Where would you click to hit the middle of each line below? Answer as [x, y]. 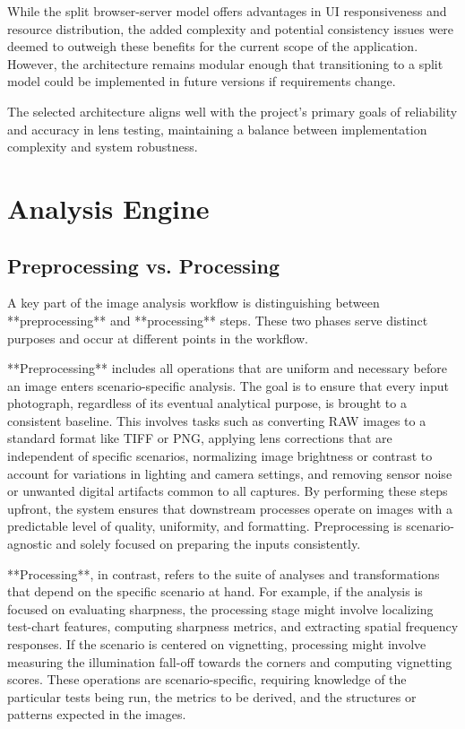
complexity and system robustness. [103, 147]
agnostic [30, 544]
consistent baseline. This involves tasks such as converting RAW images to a [217, 420]
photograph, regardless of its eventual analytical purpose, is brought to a [207, 403]
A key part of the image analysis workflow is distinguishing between [194, 303]
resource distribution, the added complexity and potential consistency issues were [231, 28]
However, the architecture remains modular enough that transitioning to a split [225, 63]
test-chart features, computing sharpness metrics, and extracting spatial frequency [233, 626]
